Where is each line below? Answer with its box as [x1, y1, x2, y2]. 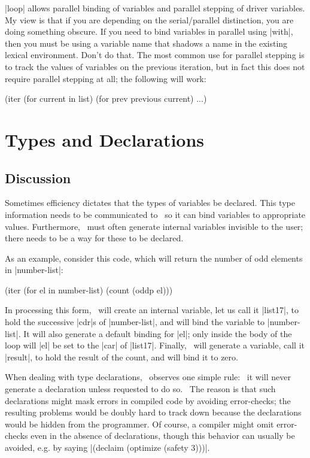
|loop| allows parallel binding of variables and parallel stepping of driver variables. [5, 2, 305, 14]
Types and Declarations [5, 127, 205, 151]
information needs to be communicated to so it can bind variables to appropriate [5, 208, 306, 220]
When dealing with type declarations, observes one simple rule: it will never [5, 371, 291, 383]
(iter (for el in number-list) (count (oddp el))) [5, 283, 173, 296]
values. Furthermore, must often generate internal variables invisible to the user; [5, 220, 303, 232]
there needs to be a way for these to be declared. [5, 232, 184, 244]
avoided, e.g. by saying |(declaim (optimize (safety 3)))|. [5, 441, 210, 454]
